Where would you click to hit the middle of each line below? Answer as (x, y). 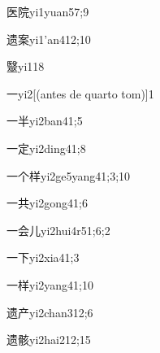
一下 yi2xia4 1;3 (43, 257)
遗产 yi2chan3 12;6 (50, 312)
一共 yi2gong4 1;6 (47, 203)
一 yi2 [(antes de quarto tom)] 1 (80, 93)
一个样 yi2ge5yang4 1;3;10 (69, 175)
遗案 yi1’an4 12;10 (49, 39)
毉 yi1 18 (26, 66)
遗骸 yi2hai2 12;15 (49, 340)
